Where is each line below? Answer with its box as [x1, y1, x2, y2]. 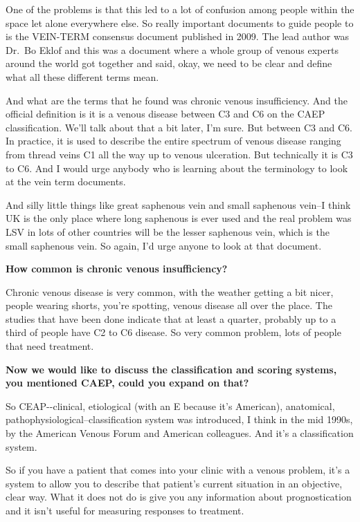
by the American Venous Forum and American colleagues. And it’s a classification [6, 426, 354, 440]
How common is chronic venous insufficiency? [6, 261, 228, 276]
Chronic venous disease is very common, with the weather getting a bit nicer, [6, 284, 334, 299]
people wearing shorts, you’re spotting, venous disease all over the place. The [6, 298, 332, 313]
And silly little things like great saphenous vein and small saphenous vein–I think [6, 197, 351, 212]
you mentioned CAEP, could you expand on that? [6, 375, 249, 390]
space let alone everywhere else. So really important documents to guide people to [6, 15, 354, 30]
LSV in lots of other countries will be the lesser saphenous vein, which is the [6, 224, 330, 239]
